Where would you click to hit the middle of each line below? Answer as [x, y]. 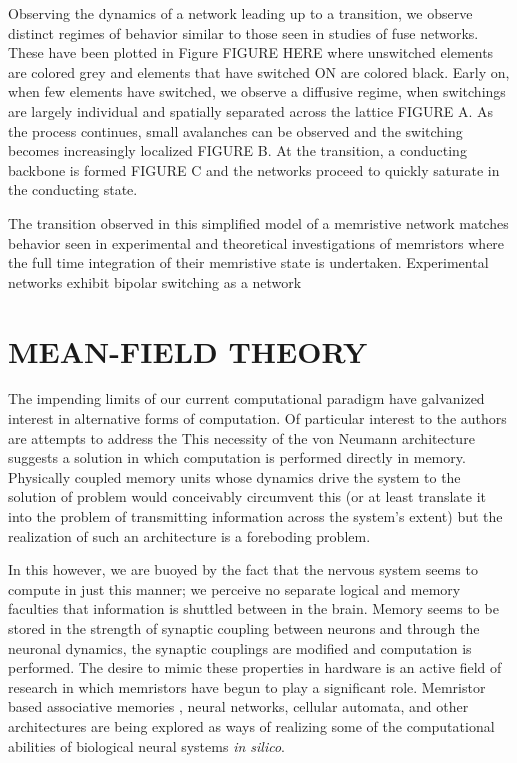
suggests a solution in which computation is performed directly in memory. [237, 457]
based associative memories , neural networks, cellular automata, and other [238, 706]
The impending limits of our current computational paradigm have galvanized [246, 398]
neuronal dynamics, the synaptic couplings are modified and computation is [240, 647]
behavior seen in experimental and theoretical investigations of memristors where [256, 242]
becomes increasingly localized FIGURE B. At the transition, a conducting [237, 150]
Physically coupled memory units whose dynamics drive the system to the [234, 476]
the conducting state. [73, 189]
